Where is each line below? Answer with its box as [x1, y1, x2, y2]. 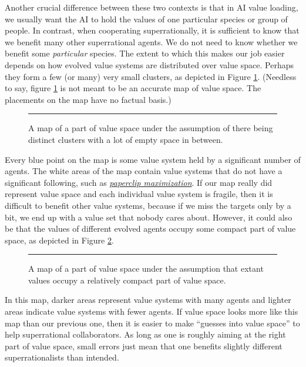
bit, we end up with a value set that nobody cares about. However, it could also [5, 211, 292, 223]
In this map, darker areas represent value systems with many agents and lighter [5, 293, 291, 306]
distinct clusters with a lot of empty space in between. [28, 133, 223, 145]
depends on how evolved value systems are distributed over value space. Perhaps [5, 58, 294, 71]
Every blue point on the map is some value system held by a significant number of [5, 153, 301, 165]
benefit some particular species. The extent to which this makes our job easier [5, 47, 285, 59]
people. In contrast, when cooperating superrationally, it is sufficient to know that [5, 24, 300, 36]
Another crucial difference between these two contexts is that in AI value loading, [5, 1, 298, 13]
